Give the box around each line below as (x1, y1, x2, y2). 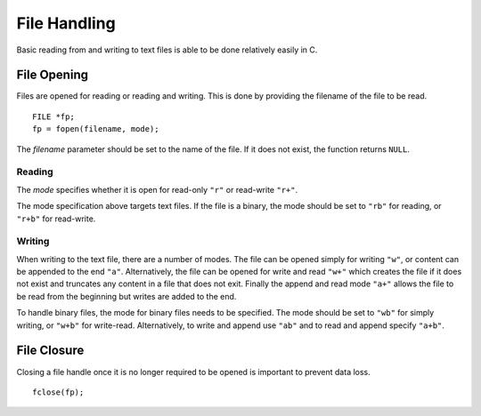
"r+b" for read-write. (16, 213, 96, 224)
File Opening (16, 68, 89, 83)
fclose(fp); (32, 387, 85, 397)
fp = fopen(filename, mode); (32, 124, 159, 134)
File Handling (16, 13, 116, 33)
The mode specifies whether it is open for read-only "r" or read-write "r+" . (16, 184, 298, 195)
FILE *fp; (32, 111, 75, 122)
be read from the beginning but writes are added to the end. (16, 291, 237, 301)
